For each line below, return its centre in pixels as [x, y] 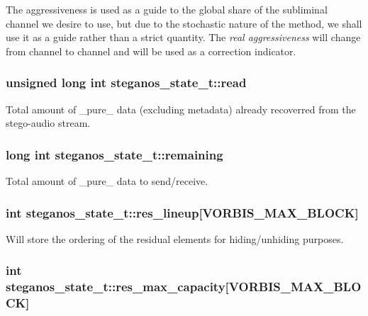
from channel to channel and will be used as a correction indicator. [151, 51]
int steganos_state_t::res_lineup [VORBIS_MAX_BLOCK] [182, 212]
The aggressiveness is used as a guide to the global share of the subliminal [167, 9]
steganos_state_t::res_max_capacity [116, 287]
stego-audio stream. [48, 123]
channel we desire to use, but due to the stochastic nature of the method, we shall [184, 23]
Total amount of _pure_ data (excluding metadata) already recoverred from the [181, 109]
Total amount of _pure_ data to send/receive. [107, 181]
